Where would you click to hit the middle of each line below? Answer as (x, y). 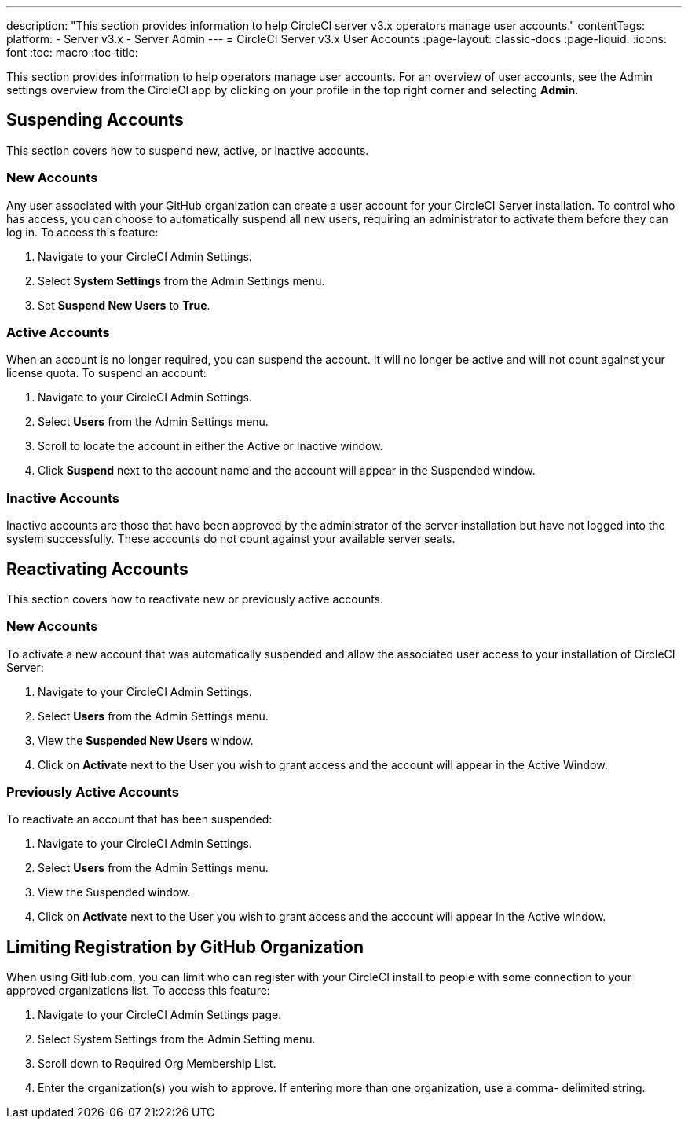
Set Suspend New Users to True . (124, 305)
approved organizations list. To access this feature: (138, 991)
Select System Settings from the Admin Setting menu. (177, 1039)
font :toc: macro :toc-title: (72, 52)
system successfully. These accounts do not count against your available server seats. (231, 539)
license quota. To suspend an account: (106, 373)
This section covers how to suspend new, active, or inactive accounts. (188, 150)
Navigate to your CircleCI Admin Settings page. (160, 1015)
